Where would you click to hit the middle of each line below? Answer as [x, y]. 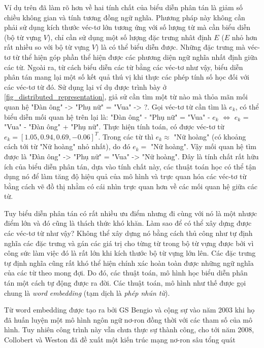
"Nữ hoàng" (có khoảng [210, 136]
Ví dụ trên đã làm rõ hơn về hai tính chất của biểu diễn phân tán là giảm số [123, 7]
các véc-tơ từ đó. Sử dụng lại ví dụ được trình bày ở [85, 86]
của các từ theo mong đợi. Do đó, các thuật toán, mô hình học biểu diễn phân [126, 273]
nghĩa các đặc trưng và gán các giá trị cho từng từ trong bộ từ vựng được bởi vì [129, 243]
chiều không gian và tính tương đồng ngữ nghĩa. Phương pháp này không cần [125, 17]
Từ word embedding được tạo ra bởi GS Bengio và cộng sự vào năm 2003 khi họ [129, 310]
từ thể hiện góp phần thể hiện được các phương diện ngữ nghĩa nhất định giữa [135, 57]
